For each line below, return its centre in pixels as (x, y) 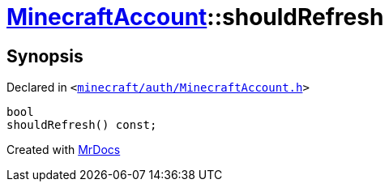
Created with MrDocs (64, 150)
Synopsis (45, 56)
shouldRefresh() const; (82, 125)
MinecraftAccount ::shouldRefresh (195, 17)
